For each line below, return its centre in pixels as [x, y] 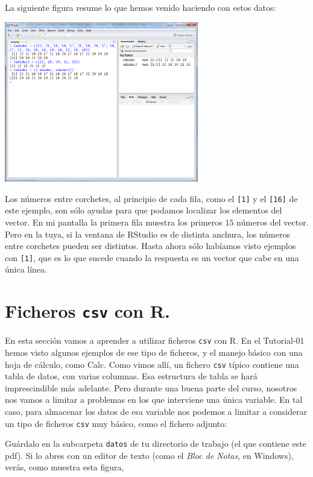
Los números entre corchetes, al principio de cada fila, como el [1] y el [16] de [151, 198]
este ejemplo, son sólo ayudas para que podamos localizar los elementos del [144, 210]
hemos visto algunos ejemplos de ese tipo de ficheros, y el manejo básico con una [154, 352]
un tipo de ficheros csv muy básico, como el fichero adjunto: [116, 423]
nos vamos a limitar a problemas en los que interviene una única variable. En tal [154, 400]
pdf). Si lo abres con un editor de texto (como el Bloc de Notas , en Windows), [149, 455]
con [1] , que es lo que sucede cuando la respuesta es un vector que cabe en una [152, 257]
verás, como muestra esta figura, [65, 467]
